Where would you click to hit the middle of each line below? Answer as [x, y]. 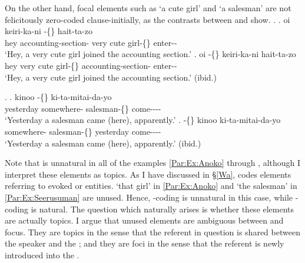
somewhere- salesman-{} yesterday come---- [83, 131]
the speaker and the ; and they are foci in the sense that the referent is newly [145, 243]
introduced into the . [42, 254]
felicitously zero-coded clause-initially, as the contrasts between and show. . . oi [147, 19]
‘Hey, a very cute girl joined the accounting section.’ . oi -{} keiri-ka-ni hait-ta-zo [150, 54]
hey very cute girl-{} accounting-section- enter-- [91, 65]
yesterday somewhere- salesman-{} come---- [83, 108]
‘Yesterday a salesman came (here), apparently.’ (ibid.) [103, 143]
